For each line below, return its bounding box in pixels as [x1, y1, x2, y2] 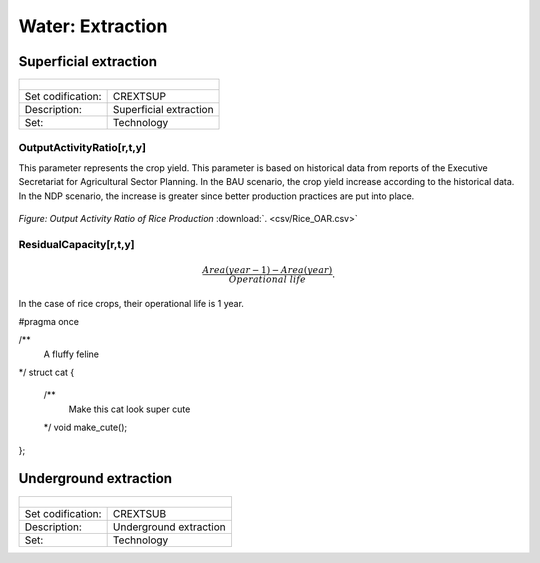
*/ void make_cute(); [43, 421, 128, 434]
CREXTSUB [112, 506, 167, 520]
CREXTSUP [112, 90, 167, 104]
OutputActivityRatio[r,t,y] [18, 141, 147, 155]
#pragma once [18, 315, 80, 327]
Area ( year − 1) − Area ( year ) [201, 264, 333, 275]
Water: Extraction [18, 15, 168, 37]
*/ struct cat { [18, 366, 75, 379]
